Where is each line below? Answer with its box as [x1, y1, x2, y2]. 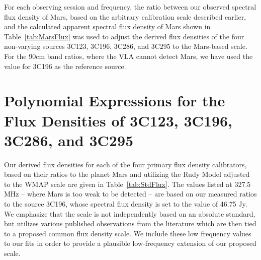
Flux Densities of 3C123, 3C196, [4, 110, 233, 131]
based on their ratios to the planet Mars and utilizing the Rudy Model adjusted [4, 169, 250, 179]
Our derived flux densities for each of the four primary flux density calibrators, [4, 159, 247, 169]
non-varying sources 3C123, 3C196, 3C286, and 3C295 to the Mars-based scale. [4, 41, 247, 51]
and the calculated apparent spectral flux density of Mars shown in [4, 21, 211, 32]
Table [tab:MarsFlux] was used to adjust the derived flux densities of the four [4, 31, 244, 41]
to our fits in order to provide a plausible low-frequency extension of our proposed [4, 238, 256, 248]
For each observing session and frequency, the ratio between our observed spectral [4, 2, 256, 12]
